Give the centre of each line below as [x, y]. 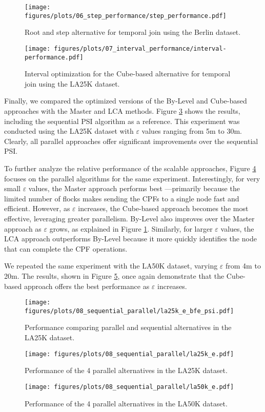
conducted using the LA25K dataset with [69, 131]
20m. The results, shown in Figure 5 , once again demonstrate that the [114, 275]
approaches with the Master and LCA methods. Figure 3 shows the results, [122, 111]
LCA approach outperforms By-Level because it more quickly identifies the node [130, 239]
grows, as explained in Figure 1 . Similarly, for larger [131, 228]
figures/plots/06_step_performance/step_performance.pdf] [126, 16]
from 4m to [243, 266]
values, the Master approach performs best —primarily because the [134, 188]
